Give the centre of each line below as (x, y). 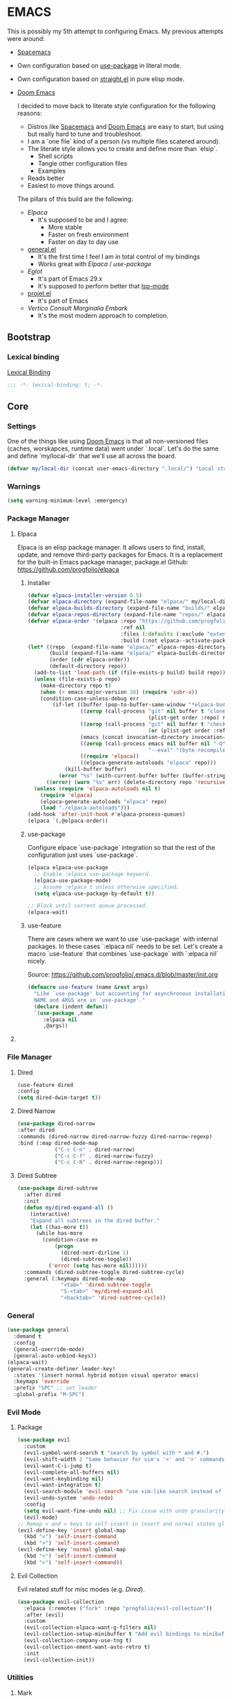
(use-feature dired (45, 1085)
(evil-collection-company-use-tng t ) (78, 1641)
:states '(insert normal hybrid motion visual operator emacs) (106, 1375)
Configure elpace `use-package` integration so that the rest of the (121, 848)
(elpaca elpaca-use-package (68, 868)
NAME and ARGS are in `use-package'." (89, 1000)
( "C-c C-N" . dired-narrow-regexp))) (109, 1162)
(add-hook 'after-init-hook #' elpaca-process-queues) (106, 814)
